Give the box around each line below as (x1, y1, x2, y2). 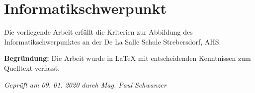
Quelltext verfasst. (4, 62, 60, 73)
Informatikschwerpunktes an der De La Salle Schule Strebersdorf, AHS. (4, 36, 221, 46)
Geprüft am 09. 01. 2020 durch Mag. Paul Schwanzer (4, 79, 167, 90)
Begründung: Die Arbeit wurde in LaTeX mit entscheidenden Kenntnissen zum (4, 53, 251, 63)
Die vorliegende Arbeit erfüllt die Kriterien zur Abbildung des (4, 27, 193, 37)
